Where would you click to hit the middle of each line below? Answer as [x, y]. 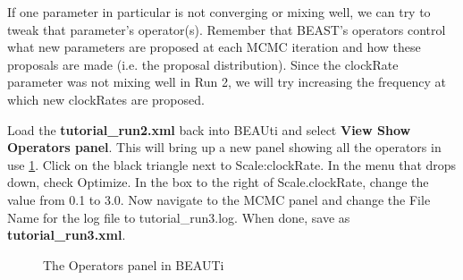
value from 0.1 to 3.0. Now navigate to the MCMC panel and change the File [219, 199]
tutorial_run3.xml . [67, 235]
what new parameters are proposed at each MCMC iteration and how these [214, 47]
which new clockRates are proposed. [106, 99]
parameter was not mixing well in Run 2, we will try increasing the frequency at [227, 82]
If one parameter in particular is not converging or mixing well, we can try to [219, 12]
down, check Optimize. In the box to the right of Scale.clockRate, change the [218, 182]
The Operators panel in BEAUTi [134, 264]
